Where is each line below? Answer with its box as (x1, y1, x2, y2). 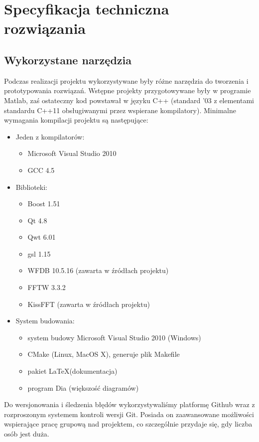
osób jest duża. (4, 429, 49, 439)
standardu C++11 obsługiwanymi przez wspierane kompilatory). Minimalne (4, 105, 236, 115)
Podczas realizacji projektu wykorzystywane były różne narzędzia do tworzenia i (4, 75, 249, 86)
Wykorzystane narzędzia (4, 52, 131, 67)
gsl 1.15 (27, 248, 51, 259)
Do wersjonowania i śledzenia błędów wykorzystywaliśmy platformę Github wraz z (4, 399, 255, 410)
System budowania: (15, 315, 75, 326)
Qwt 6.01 (27, 232, 56, 242)
